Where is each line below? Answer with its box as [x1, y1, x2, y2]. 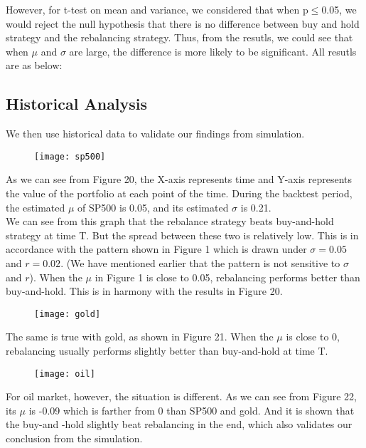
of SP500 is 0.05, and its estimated [77, 199, 229, 214]
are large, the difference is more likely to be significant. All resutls [69, 43, 357, 58]
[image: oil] [34, 368, 95, 379]
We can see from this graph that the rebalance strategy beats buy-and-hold [6, 214, 334, 229]
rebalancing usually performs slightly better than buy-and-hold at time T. [6, 343, 328, 358]
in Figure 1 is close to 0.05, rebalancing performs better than [95, 269, 360, 284]
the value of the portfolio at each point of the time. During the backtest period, [6, 186, 352, 201]
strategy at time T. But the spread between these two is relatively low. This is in [6, 227, 359, 242]
